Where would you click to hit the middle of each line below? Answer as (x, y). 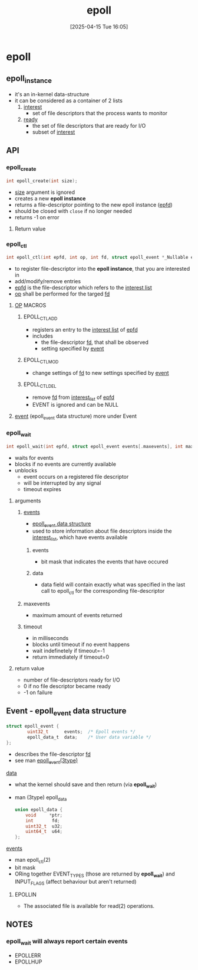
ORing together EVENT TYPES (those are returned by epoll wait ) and (95, 874)
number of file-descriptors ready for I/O (72, 680)
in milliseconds (50, 638)
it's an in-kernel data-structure (52, 94)
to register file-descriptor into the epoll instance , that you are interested (102, 269)
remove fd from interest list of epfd (73, 398)
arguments (28, 501)
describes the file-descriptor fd (53, 754)
